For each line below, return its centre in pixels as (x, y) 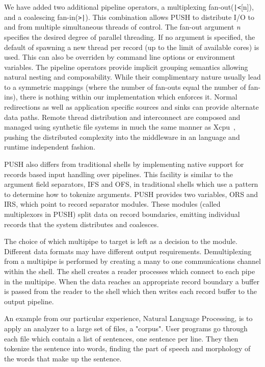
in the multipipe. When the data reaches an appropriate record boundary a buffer (132, 281)
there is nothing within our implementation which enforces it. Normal (129, 97)
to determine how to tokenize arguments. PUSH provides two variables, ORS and (131, 194)
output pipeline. (29, 301)
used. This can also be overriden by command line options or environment (120, 57)
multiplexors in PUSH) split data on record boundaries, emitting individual (122, 214)
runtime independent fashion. (50, 147)
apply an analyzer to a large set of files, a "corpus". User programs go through (126, 328)
